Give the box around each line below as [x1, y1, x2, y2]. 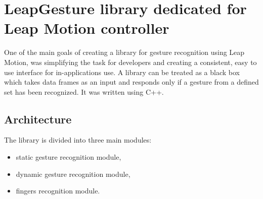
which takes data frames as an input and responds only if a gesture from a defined [4, 77, 259, 87]
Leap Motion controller [4, 18, 169, 38]
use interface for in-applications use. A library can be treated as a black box [4, 67, 240, 77]
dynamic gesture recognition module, [16, 168, 130, 179]
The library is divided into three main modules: [4, 135, 152, 145]
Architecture [4, 111, 72, 126]
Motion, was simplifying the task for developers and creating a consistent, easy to [4, 56, 257, 67]
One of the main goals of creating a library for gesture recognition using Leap [4, 47, 245, 57]
